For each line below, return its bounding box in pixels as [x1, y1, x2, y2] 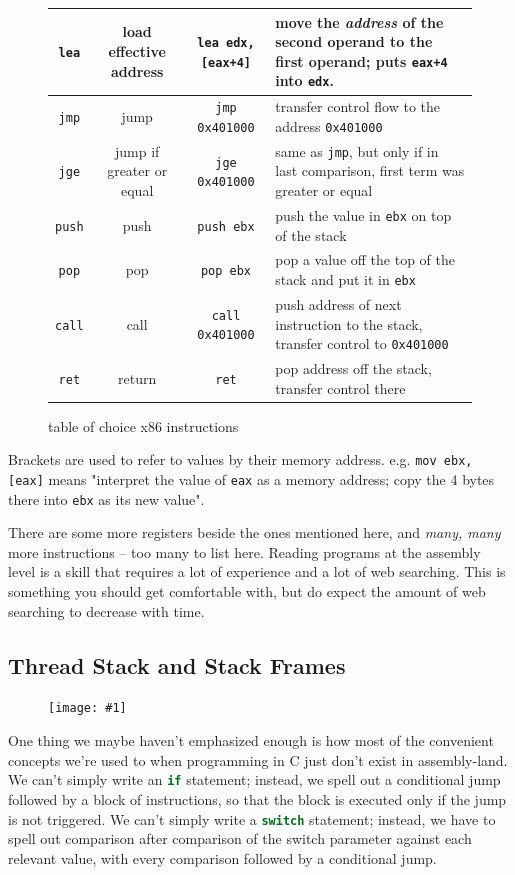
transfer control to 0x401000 [275, 333, 449, 354]
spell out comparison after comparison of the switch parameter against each [8, 828, 472, 849]
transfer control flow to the [275, 96, 441, 117]
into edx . [275, 70, 334, 91]
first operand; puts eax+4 [275, 50, 448, 71]
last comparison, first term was [275, 160, 465, 181]
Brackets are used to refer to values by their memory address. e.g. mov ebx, [8, 449, 473, 470]
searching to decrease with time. [8, 600, 205, 621]
